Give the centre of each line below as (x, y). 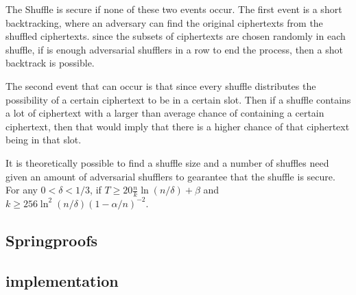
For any (22, 190)
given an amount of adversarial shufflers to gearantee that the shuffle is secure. (170, 176)
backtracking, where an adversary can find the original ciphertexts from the (164, 22)
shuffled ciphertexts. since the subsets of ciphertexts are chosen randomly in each (176, 36)
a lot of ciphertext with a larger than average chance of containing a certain (165, 113)
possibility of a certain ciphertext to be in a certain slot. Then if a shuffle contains (178, 99)
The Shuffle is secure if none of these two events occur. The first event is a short (174, 9)
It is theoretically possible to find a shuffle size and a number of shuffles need (167, 162)
